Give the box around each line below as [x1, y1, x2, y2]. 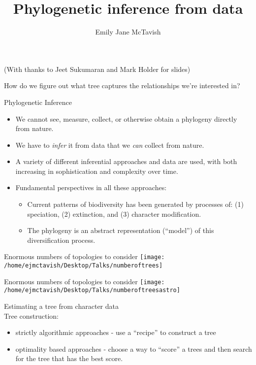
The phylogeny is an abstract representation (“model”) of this [27, 225, 214, 235]
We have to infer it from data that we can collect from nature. [15, 139, 204, 150]
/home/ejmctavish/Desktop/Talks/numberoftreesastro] [4, 287, 180, 294]
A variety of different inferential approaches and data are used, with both [15, 156, 237, 166]
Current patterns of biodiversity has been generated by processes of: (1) [27, 199, 244, 209]
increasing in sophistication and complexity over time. [15, 166, 178, 176]
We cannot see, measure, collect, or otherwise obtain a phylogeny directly [15, 113, 237, 124]
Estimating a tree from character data [4, 301, 119, 311]
